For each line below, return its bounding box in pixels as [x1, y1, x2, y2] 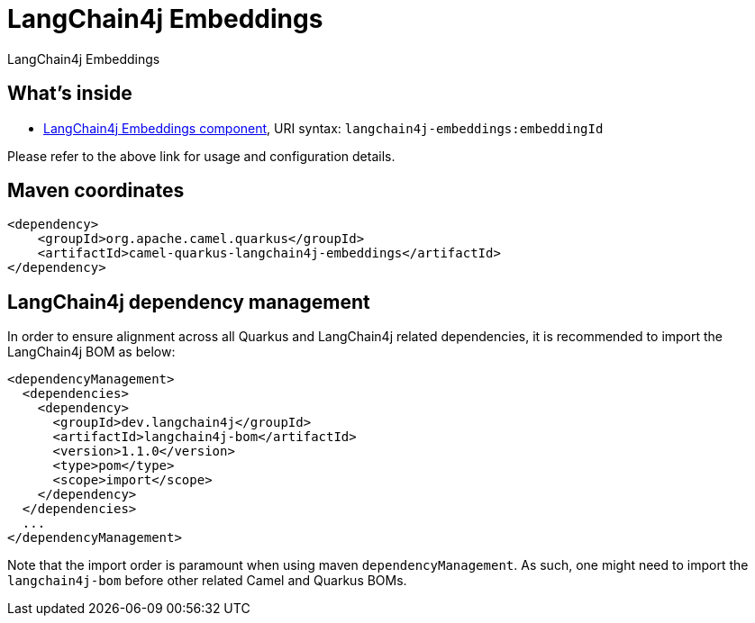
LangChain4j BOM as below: [7, 344, 176, 360]
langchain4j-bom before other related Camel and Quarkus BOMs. [7, 573, 407, 589]
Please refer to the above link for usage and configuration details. [7, 148, 396, 164]
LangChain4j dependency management [7, 290, 370, 313]
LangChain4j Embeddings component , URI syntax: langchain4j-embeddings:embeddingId [43, 120, 604, 136]
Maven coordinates [7, 179, 185, 203]
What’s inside [7, 82, 132, 105]
